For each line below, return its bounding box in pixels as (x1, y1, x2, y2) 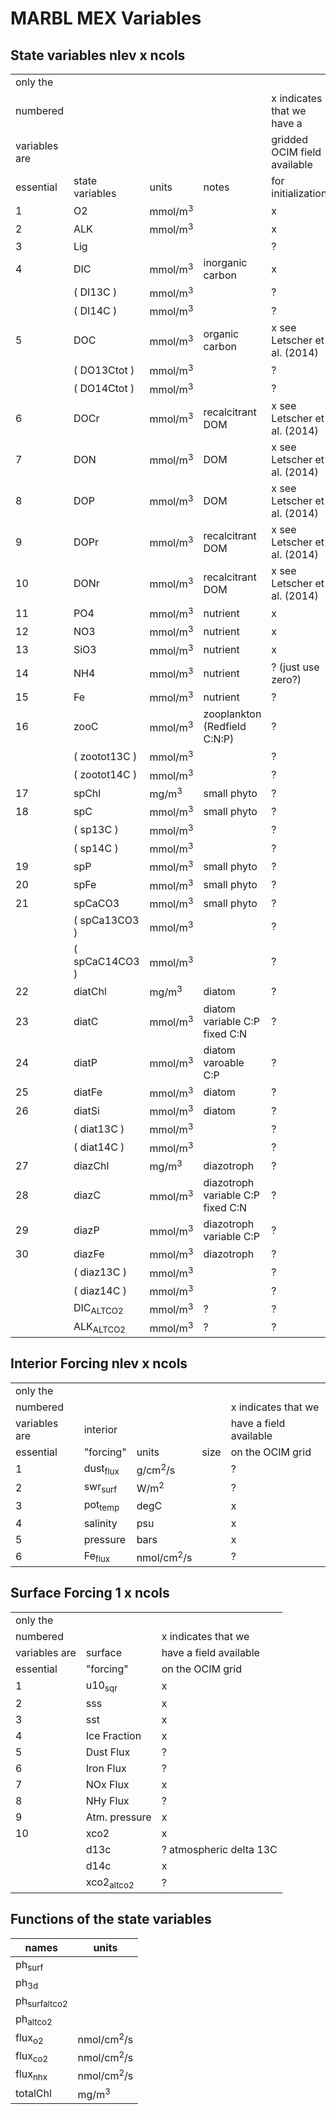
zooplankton (203, 707, 262, 721)
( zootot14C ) (73, 768, 138, 782)
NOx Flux (85, 1777, 130, 1791)
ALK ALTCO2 (73, 1319, 127, 1335)
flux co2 (15, 2048, 49, 2065)
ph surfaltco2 (15, 1994, 68, 2010)
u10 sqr (85, 1678, 118, 1694)
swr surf (83, 1480, 118, 1496)
